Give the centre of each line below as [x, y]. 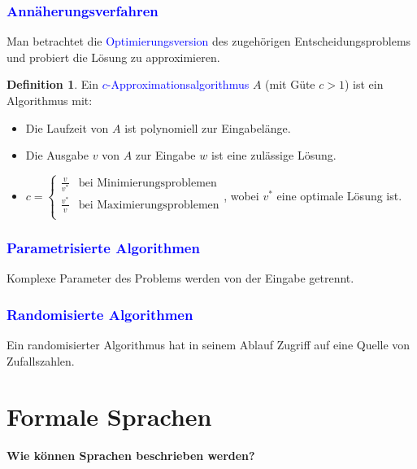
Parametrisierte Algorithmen [103, 247]
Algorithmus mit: [50, 100]
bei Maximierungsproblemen [149, 205]
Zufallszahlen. [41, 360]
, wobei [241, 195]
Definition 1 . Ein [52, 84]
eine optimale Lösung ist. [339, 195]
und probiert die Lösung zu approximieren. [113, 57]
